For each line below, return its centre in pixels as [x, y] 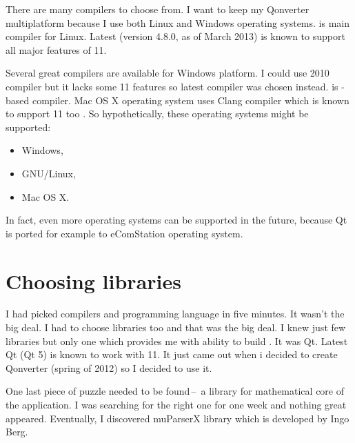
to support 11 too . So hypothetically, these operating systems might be [157, 114]
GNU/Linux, [49, 173]
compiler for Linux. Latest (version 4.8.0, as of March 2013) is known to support [175, 36]
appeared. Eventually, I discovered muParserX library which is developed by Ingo [177, 418]
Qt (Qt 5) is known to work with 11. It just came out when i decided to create [172, 354]
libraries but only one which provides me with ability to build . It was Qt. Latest [177, 341]
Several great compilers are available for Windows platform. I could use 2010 [168, 73]
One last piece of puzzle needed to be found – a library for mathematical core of [175, 391]
